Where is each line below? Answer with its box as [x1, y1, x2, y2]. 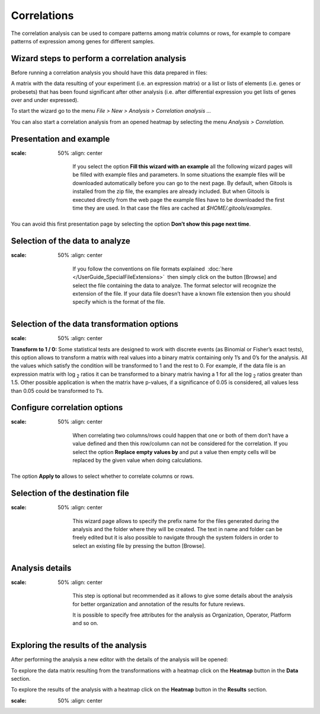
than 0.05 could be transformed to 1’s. [11, 387, 104, 394]
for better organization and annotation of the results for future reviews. [72, 600, 245, 608]
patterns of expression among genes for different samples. [11, 37, 155, 45]
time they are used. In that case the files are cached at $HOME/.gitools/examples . [72, 205, 272, 212]
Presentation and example [11, 134, 110, 144]
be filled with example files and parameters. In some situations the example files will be [72, 171, 286, 178]
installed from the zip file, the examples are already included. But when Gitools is [72, 188, 270, 195]
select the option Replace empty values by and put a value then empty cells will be [72, 448, 277, 455]
